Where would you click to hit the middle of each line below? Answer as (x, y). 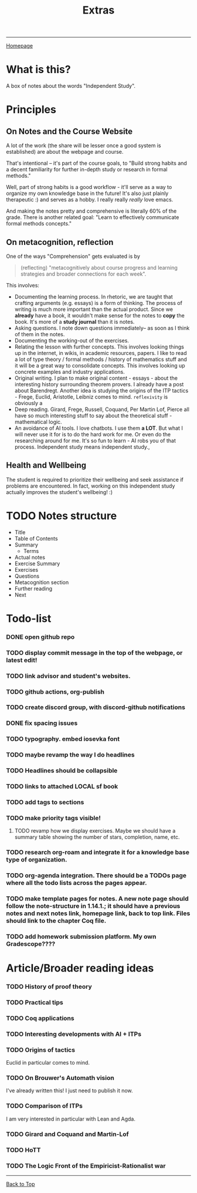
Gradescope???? (31, 944)
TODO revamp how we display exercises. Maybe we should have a (95, 831)
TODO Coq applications (40, 1018)
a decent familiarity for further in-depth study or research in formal (87, 170)
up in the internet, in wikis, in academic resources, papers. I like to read (101, 353)
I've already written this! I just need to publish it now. (69, 1091)
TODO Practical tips (35, 1003)
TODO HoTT (23, 1150)
